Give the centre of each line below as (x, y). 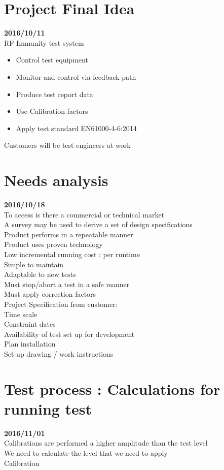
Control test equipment (52, 60)
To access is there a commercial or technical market (84, 214)
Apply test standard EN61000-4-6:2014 (76, 128)
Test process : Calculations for (112, 388)
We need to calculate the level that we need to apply (86, 453)
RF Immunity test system (44, 42)
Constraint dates (30, 324)
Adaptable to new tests (40, 274)
